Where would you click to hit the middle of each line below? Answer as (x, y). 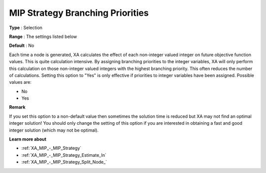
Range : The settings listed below (43, 36)
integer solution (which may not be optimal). (54, 130)
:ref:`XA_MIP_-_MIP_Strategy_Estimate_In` (64, 155)
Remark (17, 107)
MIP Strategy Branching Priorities (79, 13)
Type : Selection (26, 28)
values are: (20, 82)
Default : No (22, 46)
